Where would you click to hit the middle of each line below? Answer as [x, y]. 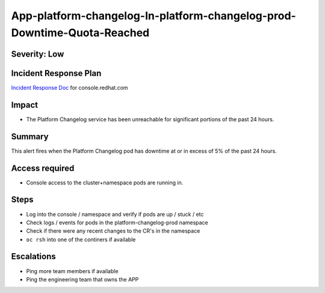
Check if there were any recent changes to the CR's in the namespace [113, 231]
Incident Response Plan [56, 73]
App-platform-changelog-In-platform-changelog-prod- [153, 16]
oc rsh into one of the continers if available [81, 239]
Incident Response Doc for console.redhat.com [70, 87]
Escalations [34, 257]
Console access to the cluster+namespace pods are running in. [105, 182]
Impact [25, 105]
